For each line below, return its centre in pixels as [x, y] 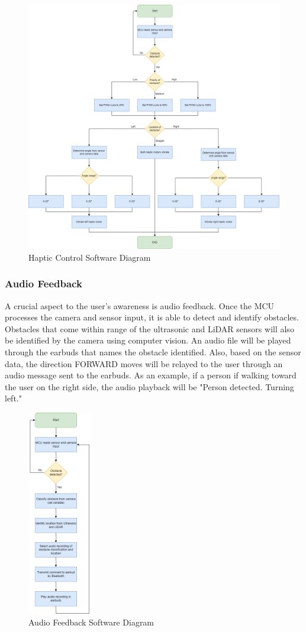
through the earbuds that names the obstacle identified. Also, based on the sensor [153, 352]
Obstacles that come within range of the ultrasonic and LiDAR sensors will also [149, 328]
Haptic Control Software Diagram [90, 257]
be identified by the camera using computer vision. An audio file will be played [148, 340]
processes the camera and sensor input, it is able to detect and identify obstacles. [152, 317]
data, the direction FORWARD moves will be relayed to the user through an [144, 363]
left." [13, 398]
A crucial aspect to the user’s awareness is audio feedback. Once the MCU [140, 305]
